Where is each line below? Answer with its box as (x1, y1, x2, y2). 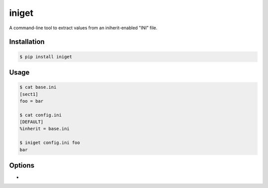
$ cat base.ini (19, 84, 57, 90)
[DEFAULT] (19, 119, 44, 125)
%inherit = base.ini (19, 126, 69, 131)
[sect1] (19, 91, 38, 97)
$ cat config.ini (19, 112, 62, 118)
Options (9, 161, 35, 170)
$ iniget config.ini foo (19, 140, 80, 146)
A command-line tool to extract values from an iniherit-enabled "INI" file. (9, 25, 158, 31)
